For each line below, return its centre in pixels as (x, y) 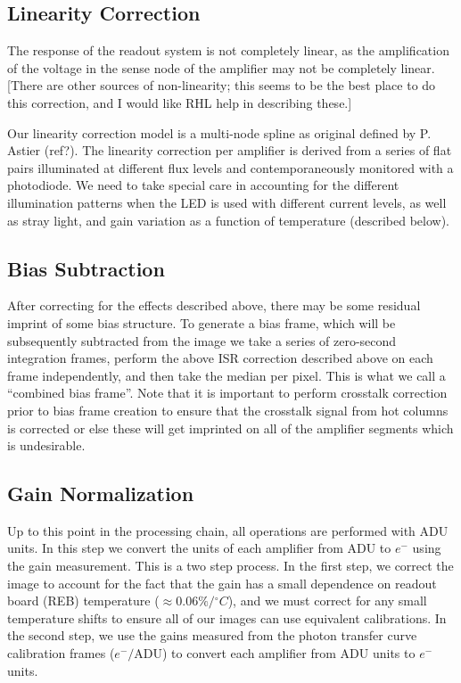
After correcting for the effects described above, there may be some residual (214, 305)
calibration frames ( (61, 653)
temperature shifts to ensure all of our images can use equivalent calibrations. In (227, 617)
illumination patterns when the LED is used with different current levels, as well (227, 202)
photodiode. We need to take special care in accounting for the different (203, 185)
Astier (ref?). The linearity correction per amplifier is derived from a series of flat (230, 150)
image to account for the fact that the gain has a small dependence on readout (222, 583)
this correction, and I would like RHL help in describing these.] (180, 102)
